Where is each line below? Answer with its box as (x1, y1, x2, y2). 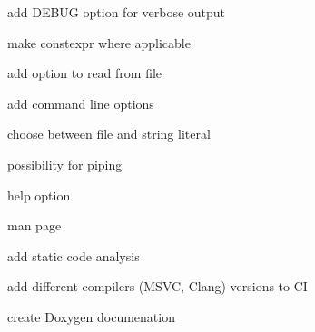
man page (7, 216, 62, 235)
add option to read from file (7, 63, 162, 83)
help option (7, 185, 71, 204)
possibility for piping (7, 154, 123, 173)
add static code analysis (7, 246, 140, 265)
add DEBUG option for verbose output (7, 3, 226, 21)
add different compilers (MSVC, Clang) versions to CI (7, 277, 308, 296)
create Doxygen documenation (7, 307, 175, 326)
